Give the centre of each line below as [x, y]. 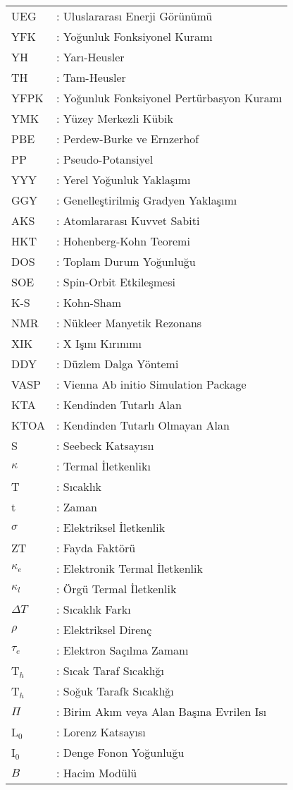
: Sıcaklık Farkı [94, 609]
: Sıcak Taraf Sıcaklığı [110, 670]
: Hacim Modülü [97, 773]
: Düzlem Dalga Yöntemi [118, 364]
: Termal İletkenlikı [104, 466]
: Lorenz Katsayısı [101, 732]
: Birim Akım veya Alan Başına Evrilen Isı [162, 711]
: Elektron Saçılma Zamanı [123, 650]
